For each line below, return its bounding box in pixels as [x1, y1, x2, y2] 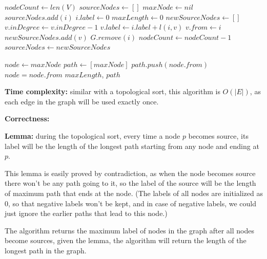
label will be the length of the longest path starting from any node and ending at [5, 140, 259, 151]
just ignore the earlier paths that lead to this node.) [5, 208, 168, 219]
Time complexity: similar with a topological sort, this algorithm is [5, 86, 220, 97]
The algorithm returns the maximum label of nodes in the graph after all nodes [5, 225, 254, 235]
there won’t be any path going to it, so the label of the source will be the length [5, 178, 256, 188]
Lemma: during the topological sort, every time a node [5, 130, 180, 141]
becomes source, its [188, 130, 249, 141]
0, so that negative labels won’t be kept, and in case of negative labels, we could [5, 198, 257, 208]
